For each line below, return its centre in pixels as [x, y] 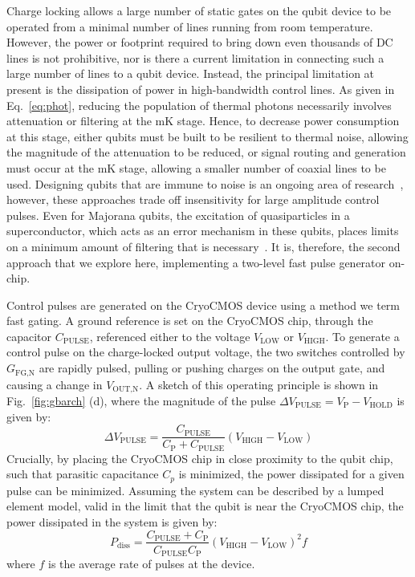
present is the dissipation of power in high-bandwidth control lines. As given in [201, 89]
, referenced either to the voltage [170, 336]
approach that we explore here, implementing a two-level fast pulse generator [196, 262]
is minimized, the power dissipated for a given [291, 474]
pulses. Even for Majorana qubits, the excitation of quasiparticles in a [178, 215]
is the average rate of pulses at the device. [152, 564]
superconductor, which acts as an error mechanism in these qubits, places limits [203, 231]
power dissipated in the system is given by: [112, 521]
